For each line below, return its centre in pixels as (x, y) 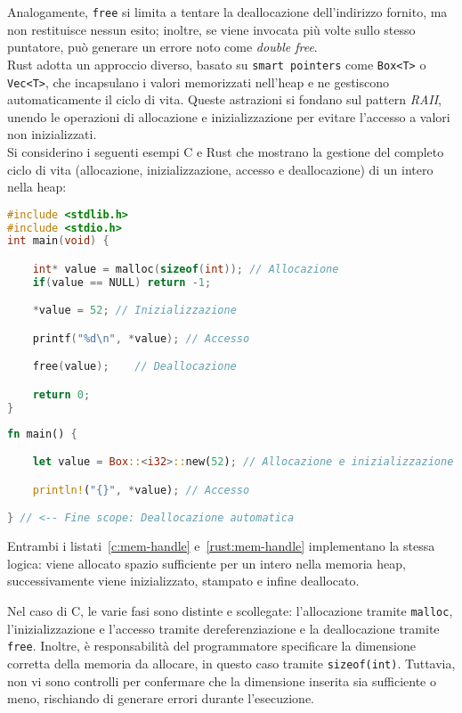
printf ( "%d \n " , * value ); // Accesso (141, 338)
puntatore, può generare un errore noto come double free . (162, 47)
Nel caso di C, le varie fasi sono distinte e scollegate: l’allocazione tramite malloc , (230, 611)
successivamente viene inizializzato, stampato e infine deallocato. (183, 581)
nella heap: (37, 187)
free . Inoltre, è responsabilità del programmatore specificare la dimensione (211, 646)
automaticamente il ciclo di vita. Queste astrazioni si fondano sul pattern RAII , (224, 99)
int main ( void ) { (58, 241)
